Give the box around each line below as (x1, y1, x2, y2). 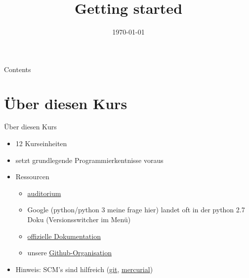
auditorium (27, 188, 61, 198)
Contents (4, 64, 31, 74)
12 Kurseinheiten (15, 138, 67, 149)
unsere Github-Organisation (27, 247, 112, 258)
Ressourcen (15, 171, 49, 182)
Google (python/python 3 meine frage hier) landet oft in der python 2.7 (27, 204, 245, 215)
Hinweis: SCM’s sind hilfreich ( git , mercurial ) (15, 264, 153, 274)
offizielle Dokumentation (27, 231, 101, 241)
